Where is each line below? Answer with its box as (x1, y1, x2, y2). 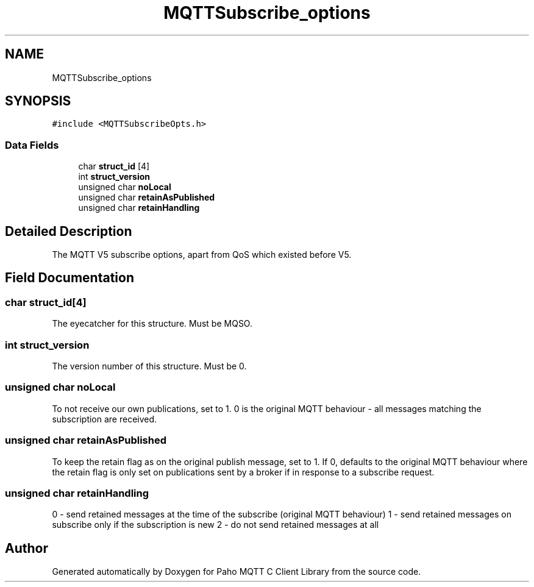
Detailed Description (5, 223, 132, 239)
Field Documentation (5, 270, 134, 286)
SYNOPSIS (5, 93, 71, 109)
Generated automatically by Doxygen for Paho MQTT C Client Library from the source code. (52, 566, 421, 577)
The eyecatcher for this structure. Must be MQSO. (52, 318, 252, 329)
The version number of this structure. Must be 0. (52, 361, 247, 371)
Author (5, 540, 48, 556)
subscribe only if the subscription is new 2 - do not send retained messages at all (52, 519, 379, 530)
